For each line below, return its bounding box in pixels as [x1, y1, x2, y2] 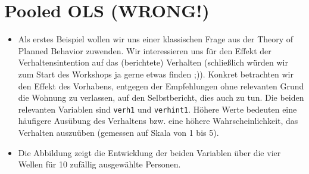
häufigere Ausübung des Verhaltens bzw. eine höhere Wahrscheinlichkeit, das [18, 114, 298, 127]
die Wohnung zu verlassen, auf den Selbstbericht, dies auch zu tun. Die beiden [18, 91, 304, 104]
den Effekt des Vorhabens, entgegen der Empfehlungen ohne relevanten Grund [18, 79, 304, 92]
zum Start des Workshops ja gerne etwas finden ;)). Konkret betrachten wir [18, 67, 294, 80]
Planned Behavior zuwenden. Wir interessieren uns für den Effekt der [18, 44, 271, 57]
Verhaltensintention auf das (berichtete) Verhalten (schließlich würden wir [18, 56, 288, 69]
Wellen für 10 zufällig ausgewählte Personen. [18, 158, 181, 170]
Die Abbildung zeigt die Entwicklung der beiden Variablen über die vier [18, 146, 281, 159]
